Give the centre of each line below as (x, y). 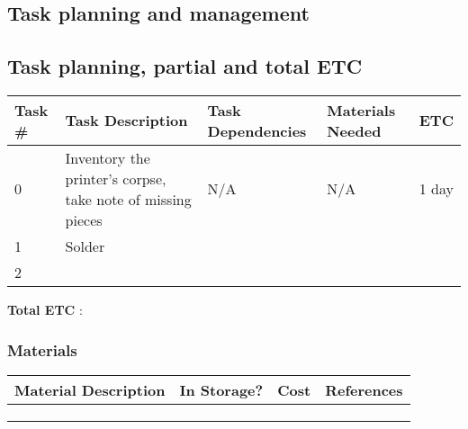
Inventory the (108, 157)
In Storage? (221, 389)
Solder (85, 246)
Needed (354, 130)
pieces (84, 219)
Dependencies (257, 130)
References (364, 389)
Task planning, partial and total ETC (185, 66)
